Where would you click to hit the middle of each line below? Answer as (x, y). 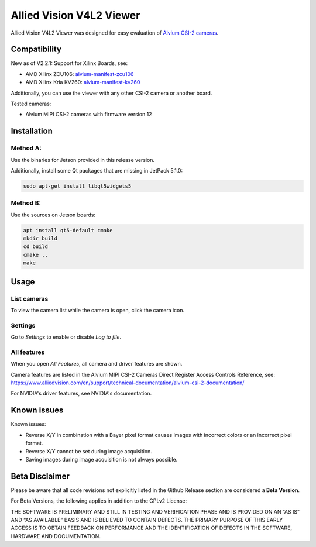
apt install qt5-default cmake (68, 230)
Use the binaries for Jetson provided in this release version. (83, 160)
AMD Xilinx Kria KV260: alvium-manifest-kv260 (83, 82)
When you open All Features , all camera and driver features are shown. (97, 364)
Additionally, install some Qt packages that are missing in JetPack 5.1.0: (97, 170)
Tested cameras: (31, 104)
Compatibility (36, 49)
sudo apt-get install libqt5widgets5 (77, 186)
